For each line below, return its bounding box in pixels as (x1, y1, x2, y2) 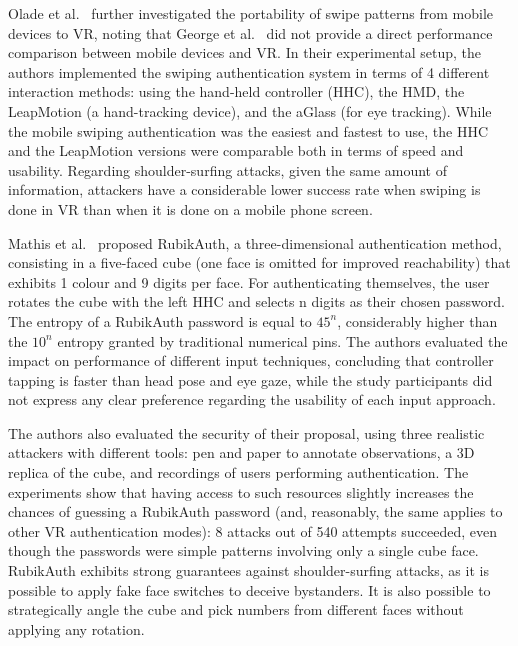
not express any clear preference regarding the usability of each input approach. (8, 389, 496, 410)
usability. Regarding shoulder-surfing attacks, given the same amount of (8, 159, 447, 180)
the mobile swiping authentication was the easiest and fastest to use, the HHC (8, 120, 488, 141)
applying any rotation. (8, 618, 145, 639)
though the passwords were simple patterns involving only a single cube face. (8, 540, 479, 561)
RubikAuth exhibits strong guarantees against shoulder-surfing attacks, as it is (8, 560, 489, 581)
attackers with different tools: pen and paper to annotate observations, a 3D (8, 442, 475, 463)
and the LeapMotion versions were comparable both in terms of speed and (8, 140, 464, 161)
